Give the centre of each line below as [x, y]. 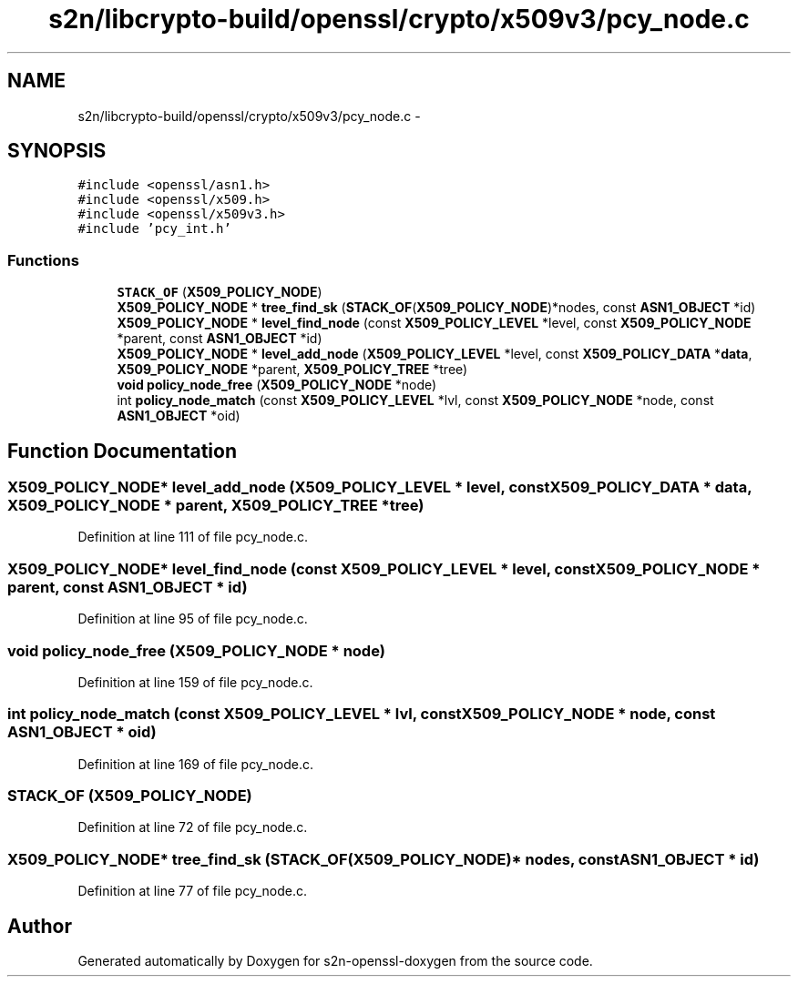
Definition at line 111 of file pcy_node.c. [193, 537]
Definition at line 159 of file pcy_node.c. [195, 682]
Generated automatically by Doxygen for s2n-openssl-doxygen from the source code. [335, 961]
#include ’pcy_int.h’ [154, 229]
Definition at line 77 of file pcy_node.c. [193, 891]
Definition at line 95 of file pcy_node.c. [193, 619]
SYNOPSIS [57, 151]
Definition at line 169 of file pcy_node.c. [195, 764]
